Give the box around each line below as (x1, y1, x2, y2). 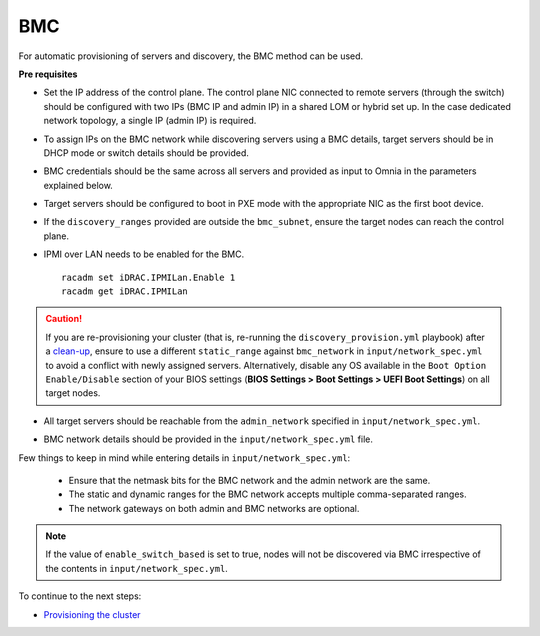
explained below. (43, 179, 114, 191)
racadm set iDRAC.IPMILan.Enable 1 (61, 271, 236, 283)
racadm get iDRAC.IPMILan (61, 286, 189, 297)
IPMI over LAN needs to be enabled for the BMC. (43, 248, 245, 260)
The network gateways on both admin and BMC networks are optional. (68, 502, 360, 514)
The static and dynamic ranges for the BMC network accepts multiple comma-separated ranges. (68, 488, 467, 500)
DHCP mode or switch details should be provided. (43, 146, 250, 159)
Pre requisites (18, 68, 78, 80)
